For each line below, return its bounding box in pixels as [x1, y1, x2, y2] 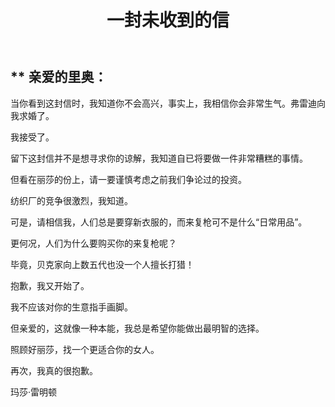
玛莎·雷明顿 [10, 386, 58, 398]
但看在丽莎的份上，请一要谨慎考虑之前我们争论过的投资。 [10, 173, 247, 185]
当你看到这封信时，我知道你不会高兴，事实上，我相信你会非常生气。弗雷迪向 [10, 97, 326, 109]
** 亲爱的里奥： [10, 69, 108, 86]
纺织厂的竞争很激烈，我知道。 [10, 194, 133, 206]
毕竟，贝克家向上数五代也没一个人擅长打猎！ [10, 258, 195, 270]
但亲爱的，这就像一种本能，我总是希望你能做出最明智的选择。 [10, 322, 265, 334]
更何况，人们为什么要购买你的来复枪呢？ [10, 237, 177, 249]
